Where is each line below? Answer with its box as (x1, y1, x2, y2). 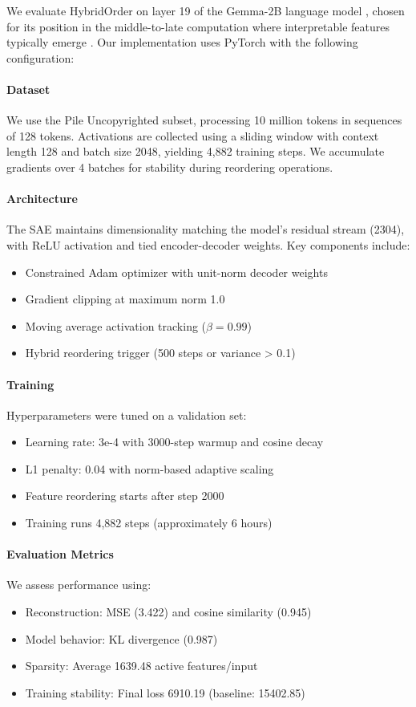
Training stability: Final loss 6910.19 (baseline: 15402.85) (25, 684, 305, 701)
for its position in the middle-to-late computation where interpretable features (6, 18, 390, 35)
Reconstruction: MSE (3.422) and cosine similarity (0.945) (25, 603, 312, 620)
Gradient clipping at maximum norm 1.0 (25, 291, 225, 307)
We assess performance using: (6, 576, 151, 593)
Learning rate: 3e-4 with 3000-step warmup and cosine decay (25, 433, 324, 450)
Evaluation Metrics (6, 546, 114, 563)
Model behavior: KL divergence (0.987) (25, 630, 218, 647)
